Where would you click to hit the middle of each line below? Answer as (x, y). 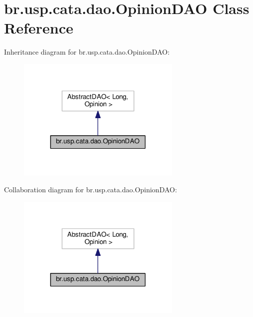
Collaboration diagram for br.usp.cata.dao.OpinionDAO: (90, 189)
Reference (39, 28)
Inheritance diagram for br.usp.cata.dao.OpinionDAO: (87, 52)
